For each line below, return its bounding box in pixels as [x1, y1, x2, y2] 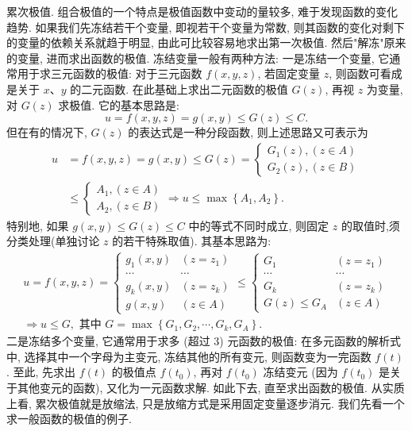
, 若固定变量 [257, 65, 320, 82]
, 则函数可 [329, 65, 380, 82]
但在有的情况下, [6, 124, 87, 140]
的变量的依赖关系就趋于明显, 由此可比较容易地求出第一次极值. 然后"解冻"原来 [6, 34, 406, 51]
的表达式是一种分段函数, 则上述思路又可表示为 [128, 124, 368, 140]
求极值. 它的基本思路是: [58, 96, 179, 113]
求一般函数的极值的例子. [6, 410, 132, 427]
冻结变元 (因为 [263, 364, 338, 380]
